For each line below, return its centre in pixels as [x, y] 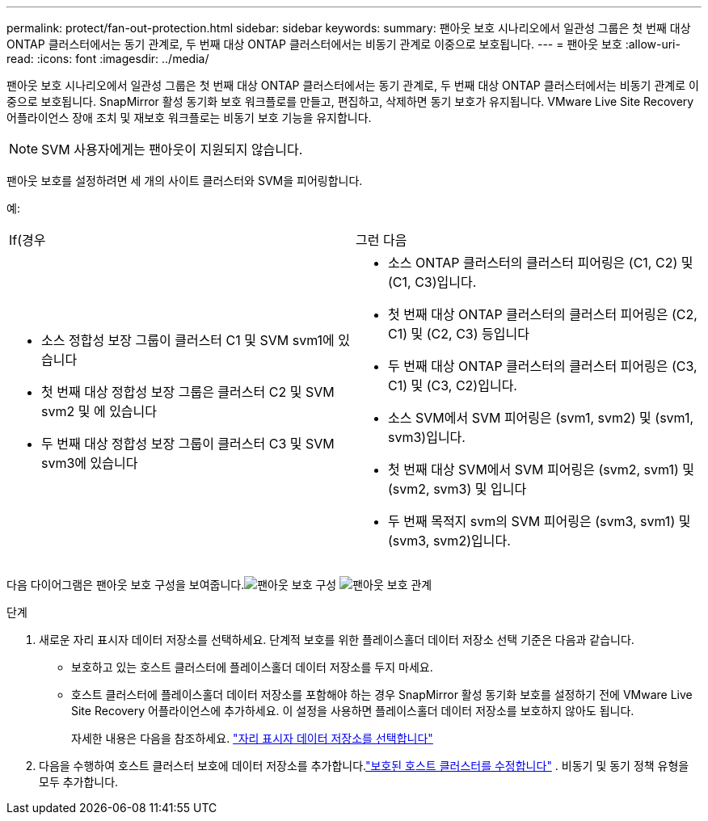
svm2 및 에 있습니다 [99, 411]
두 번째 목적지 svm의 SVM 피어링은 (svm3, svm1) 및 [539, 521]
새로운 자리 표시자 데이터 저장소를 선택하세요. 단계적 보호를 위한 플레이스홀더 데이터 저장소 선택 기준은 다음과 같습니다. [337, 640]
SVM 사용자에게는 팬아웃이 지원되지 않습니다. [172, 149]
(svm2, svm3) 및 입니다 [457, 489]
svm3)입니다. [427, 437]
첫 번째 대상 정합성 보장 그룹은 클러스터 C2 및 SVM [188, 392]
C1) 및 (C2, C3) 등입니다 [459, 334]
